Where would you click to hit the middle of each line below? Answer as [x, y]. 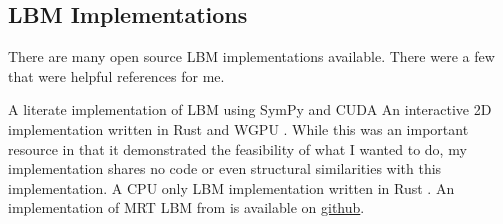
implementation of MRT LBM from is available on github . [186, 207]
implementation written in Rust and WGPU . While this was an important [238, 128]
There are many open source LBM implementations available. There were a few [251, 56]
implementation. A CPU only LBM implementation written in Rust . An [231, 187]
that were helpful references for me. [116, 75]
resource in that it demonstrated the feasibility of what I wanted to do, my [237, 148]
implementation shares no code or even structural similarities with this [225, 168]
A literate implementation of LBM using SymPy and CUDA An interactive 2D [250, 109]
